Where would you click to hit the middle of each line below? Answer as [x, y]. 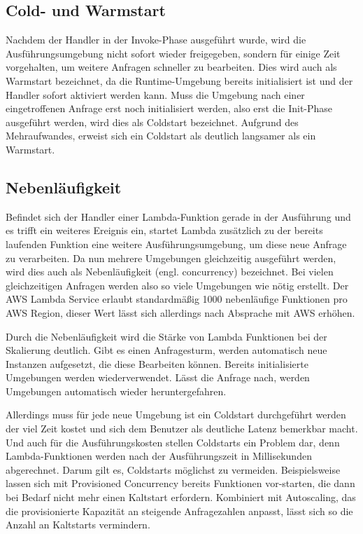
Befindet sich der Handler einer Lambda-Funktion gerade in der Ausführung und [178, 216]
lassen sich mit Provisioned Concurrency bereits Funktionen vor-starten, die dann [180, 483]
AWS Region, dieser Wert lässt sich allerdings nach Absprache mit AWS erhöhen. [180, 312]
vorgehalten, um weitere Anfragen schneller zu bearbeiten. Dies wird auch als [171, 67]
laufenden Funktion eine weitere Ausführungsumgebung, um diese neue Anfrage [176, 244]
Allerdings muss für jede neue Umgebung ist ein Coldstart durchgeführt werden [176, 415]
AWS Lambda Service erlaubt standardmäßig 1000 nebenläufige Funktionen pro [177, 299]
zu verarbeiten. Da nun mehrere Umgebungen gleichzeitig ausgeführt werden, [171, 258]
